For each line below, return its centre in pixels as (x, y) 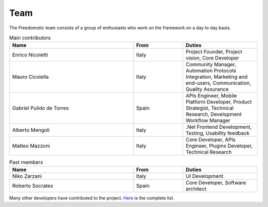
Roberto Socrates (33, 186)
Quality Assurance (207, 89)
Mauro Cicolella (31, 77)
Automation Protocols (211, 71)
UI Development (204, 176)
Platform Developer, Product (219, 102)
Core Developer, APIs (211, 140)
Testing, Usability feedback (218, 133)
